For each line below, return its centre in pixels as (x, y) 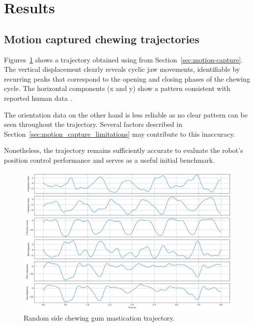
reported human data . (38, 98)
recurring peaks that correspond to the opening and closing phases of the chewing (127, 78)
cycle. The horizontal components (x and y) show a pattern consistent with (117, 88)
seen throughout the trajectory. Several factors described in (93, 124)
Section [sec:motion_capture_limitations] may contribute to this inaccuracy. (120, 133)
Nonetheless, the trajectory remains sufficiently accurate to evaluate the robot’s (124, 150)
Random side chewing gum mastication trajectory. (99, 317)
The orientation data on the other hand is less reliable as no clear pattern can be (126, 114)
